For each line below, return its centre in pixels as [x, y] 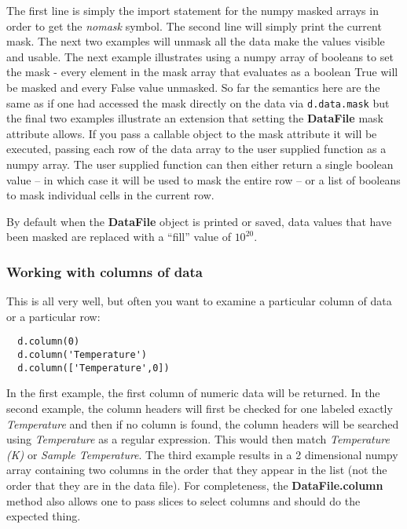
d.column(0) [49, 342]
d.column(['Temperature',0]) [93, 368]
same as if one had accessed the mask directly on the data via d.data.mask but [198, 102]
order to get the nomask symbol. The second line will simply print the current [194, 26]
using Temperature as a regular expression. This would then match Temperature [198, 439]
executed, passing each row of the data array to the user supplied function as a [196, 149]
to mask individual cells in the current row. [110, 195]
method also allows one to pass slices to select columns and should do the [183, 500]
